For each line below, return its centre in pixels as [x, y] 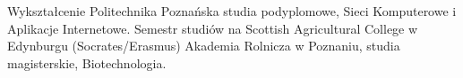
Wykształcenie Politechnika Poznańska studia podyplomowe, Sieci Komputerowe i [232, 11]
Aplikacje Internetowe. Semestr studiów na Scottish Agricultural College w [213, 28]
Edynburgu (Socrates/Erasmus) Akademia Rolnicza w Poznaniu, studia [204, 46]
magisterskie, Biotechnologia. [87, 62]
